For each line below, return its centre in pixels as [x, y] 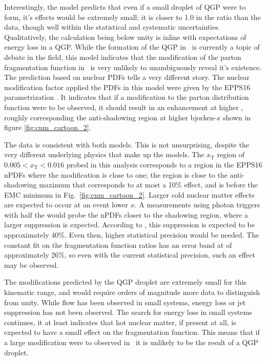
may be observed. [32, 264]
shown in [237, 117]
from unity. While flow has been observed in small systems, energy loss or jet [125, 302]
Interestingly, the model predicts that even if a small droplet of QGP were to [125, 7]
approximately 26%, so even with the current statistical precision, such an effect [130, 255]
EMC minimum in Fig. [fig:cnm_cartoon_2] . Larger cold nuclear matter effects [129, 194]
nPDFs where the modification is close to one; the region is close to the [116, 174]
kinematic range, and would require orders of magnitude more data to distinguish [132, 292]
